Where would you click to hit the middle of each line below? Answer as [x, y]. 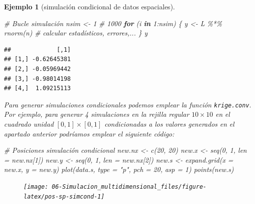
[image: [36, 187]
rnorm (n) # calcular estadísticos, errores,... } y [76, 33]
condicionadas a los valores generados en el [169, 124]
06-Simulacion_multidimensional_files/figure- [129, 187]
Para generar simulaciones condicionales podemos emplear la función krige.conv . [128, 104]
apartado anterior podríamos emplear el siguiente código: [89, 133]
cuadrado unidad [29, 124]
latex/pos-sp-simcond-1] [64, 196]
